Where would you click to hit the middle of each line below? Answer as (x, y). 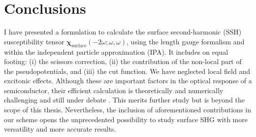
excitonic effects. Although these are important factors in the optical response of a (128, 81)
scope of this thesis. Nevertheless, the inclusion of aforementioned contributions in (128, 110)
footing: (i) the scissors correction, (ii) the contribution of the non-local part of (123, 61)
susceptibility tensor (34, 41)
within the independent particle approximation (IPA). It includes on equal (116, 51)
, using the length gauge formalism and (186, 41)
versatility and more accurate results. (60, 129)
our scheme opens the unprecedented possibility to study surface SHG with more (126, 119)
